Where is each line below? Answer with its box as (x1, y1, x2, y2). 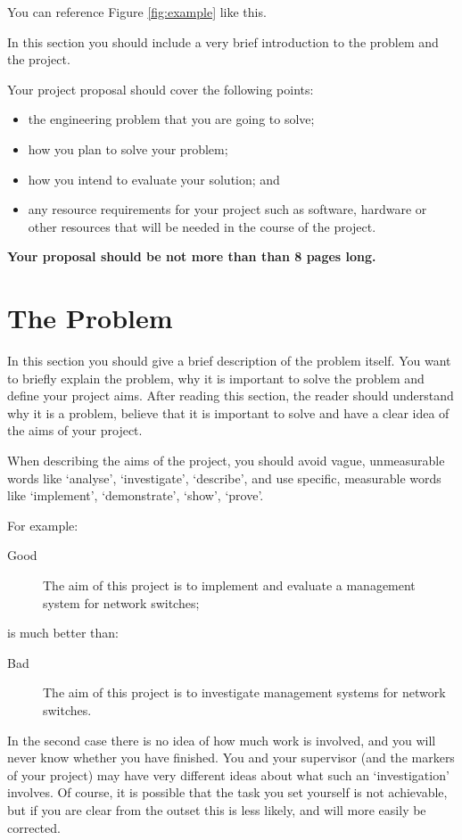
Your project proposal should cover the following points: (7, 79, 314, 98)
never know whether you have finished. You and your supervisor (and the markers (7, 748, 455, 767)
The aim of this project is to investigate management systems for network (43, 683, 446, 702)
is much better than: (7, 623, 119, 642)
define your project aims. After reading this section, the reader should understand (7, 386, 454, 405)
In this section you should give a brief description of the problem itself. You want (7, 351, 451, 370)
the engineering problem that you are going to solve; (28, 110, 315, 128)
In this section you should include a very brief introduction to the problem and (7, 32, 439, 51)
